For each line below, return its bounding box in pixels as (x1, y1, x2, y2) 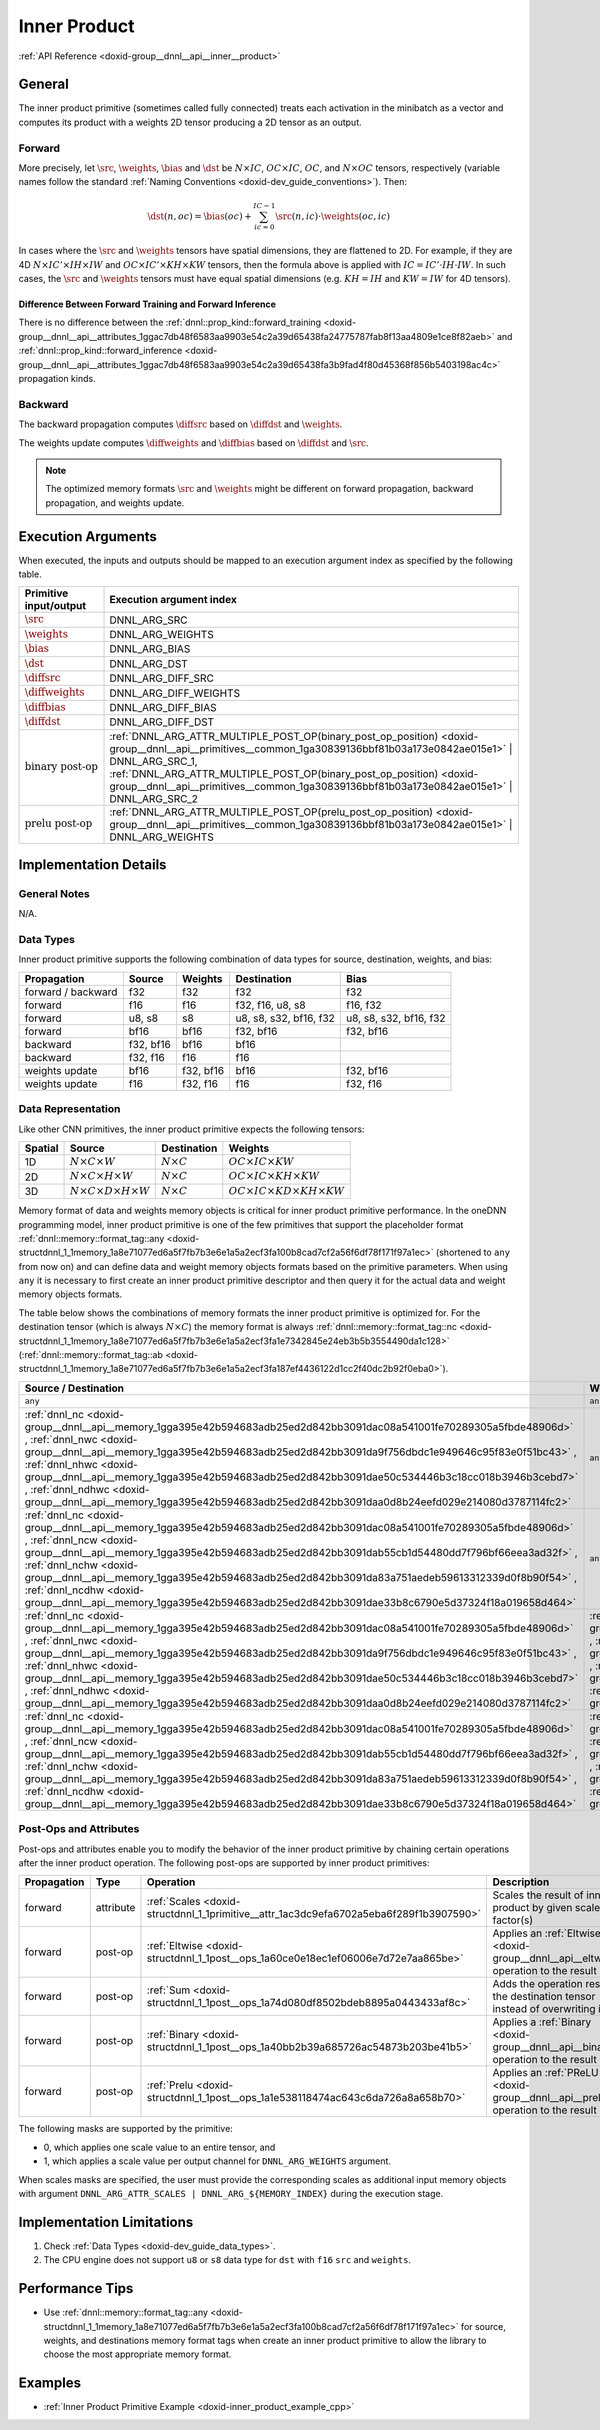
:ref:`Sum (146, 1983, 191, 1997)
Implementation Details (18, 856, 167, 873)
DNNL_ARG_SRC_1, (109, 754, 199, 768)
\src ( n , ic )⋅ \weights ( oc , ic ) (275, 210, 391, 222)
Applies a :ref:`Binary (492, 2015, 592, 2029)
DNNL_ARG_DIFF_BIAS (109, 700, 217, 714)
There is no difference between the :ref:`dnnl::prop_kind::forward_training (18, 316, 322, 329)
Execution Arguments (18, 528, 157, 545)
